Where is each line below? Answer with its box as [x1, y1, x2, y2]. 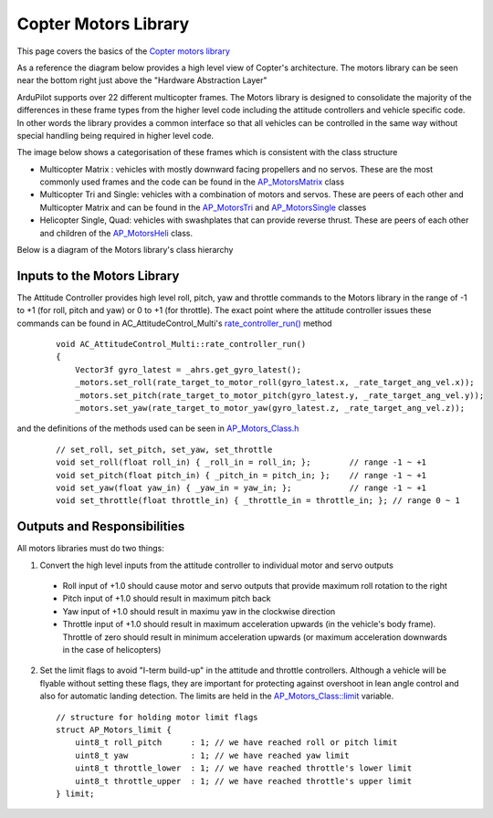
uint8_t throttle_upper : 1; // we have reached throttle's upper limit [74, 776, 413, 786]
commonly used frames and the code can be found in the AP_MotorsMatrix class [39, 176, 345, 187]
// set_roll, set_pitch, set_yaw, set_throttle [56, 444, 273, 455]
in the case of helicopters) [62, 645, 162, 655]
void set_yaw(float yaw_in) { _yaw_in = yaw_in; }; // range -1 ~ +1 [56, 483, 427, 493]
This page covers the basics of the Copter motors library [16, 46, 230, 57]
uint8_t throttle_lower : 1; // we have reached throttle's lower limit [74, 763, 413, 773]
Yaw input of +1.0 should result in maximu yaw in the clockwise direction [62, 605, 336, 616]
